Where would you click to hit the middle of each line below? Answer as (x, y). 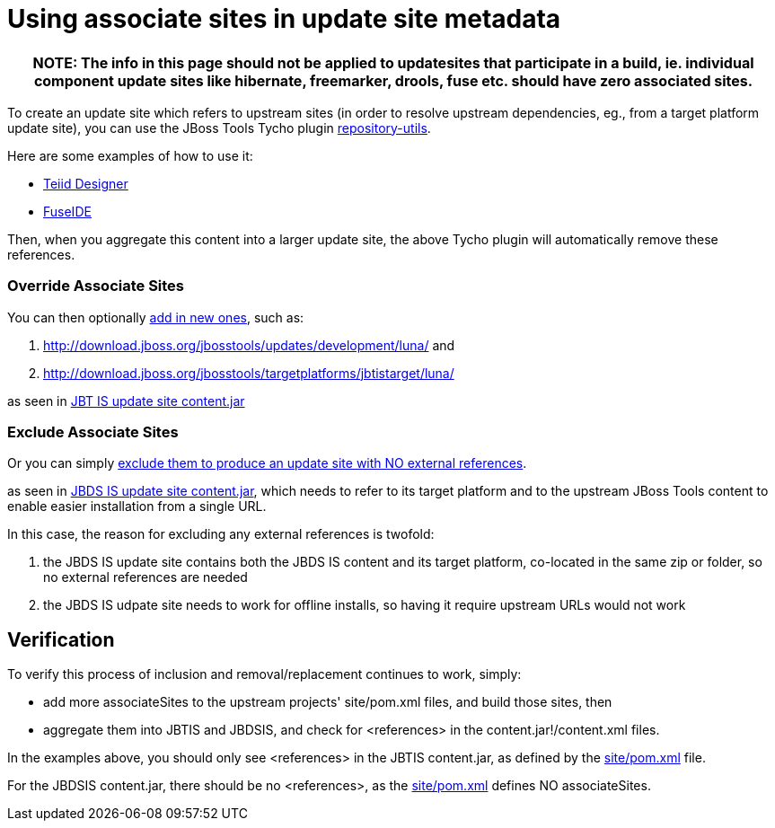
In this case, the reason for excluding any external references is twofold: (221, 534)
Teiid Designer (86, 183)
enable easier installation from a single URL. (137, 506)
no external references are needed (145, 577)
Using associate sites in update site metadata (284, 19)
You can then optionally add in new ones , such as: (156, 317)
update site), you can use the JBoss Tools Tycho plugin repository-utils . (219, 128)
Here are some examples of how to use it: (130, 155)
